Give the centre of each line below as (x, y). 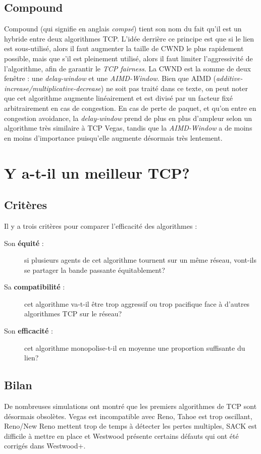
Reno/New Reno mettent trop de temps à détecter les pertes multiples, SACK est (130, 426)
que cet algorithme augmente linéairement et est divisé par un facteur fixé (118, 98)
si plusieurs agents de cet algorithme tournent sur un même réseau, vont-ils (140, 260)
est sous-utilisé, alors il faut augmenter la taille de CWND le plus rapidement (124, 48)
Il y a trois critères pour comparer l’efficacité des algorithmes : (101, 225)
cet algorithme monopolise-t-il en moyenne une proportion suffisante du (135, 347)
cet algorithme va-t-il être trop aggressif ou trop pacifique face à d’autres (137, 303)
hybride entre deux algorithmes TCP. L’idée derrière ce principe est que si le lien (129, 38)
